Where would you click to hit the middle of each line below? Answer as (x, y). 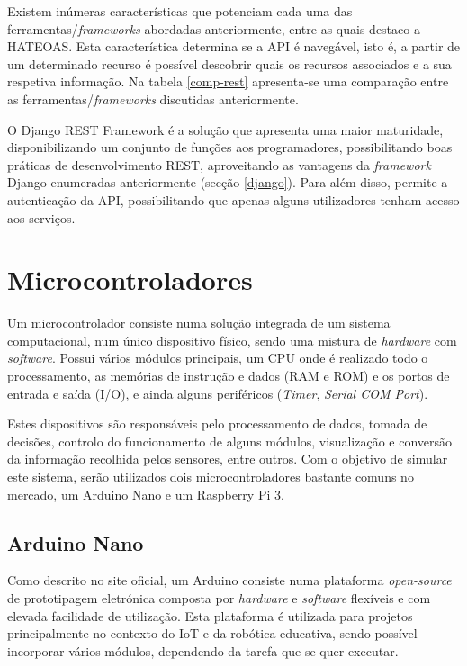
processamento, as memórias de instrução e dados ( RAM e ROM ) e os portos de (229, 376)
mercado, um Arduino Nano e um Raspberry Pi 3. (146, 494)
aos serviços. (41, 217)
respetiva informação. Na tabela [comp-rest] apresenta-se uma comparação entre (228, 81)
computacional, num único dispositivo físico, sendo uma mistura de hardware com (232, 340)
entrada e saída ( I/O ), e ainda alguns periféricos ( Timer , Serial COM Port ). (218, 393)
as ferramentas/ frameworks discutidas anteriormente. (153, 99)
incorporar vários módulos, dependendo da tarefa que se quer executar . (203, 650)
